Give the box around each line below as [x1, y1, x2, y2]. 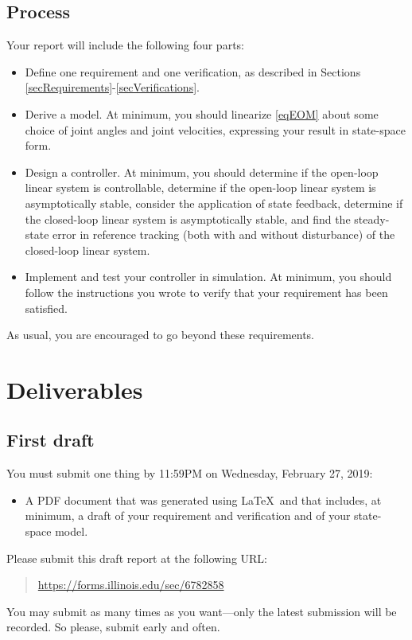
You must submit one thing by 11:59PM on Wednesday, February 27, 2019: [6, 465, 373, 482]
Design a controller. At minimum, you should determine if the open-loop [25, 163, 379, 180]
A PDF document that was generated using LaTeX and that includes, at [25, 491, 382, 508]
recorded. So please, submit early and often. [6, 619, 220, 635]
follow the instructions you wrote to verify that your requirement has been [25, 283, 388, 300]
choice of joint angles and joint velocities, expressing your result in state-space [25, 121, 406, 138]
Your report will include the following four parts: [6, 37, 244, 53]
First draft [6, 427, 95, 452]
